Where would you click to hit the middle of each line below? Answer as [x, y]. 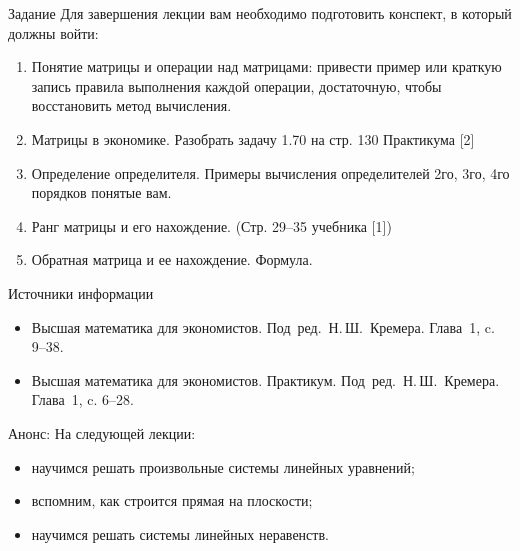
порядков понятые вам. [101, 192]
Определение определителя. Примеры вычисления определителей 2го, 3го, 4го [270, 172]
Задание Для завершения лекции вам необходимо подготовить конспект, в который [260, 13]
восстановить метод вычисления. [131, 105]
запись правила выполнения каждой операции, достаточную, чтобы [236, 85]
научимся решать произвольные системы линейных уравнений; [223, 466]
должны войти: [53, 32]
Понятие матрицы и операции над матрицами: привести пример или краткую [266, 66]
